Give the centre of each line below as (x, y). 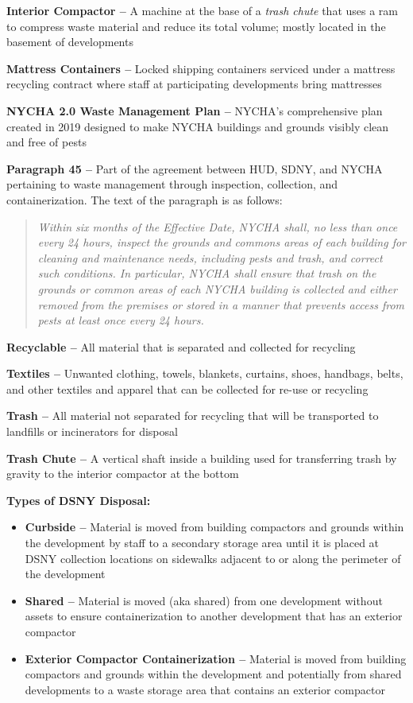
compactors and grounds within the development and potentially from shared (213, 674)
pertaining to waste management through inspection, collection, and (172, 184)
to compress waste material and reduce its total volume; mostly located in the (196, 26)
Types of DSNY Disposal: (79, 500)
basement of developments (70, 42)
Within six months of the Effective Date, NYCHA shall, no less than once (218, 226)
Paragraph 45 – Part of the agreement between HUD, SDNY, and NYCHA (195, 168)
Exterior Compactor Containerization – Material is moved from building (216, 658)
